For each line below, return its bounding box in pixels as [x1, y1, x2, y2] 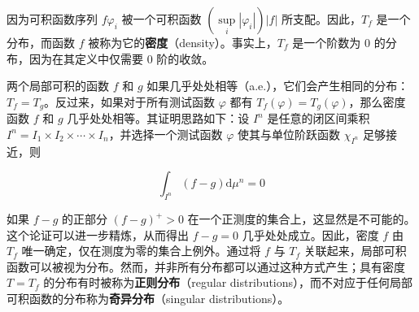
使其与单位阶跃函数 [238, 125, 341, 142]
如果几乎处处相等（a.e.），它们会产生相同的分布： [146, 77, 409, 94]
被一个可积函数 [121, 11, 202, 27]
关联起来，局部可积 [303, 242, 407, 259]
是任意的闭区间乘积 [267, 110, 370, 127]
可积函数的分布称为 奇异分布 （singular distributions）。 [7, 289, 290, 306]
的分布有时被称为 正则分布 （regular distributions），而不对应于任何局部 [43, 274, 413, 291]
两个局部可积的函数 [7, 77, 109, 94]
